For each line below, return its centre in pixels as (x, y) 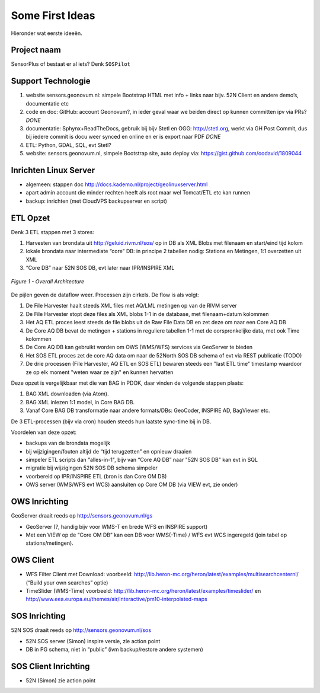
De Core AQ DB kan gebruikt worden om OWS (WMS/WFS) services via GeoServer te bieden (139, 347)
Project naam (36, 50)
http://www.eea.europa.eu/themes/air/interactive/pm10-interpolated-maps (116, 599)
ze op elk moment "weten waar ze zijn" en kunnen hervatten (100, 372)
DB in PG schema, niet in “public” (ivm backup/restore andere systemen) (115, 650)
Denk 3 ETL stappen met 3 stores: (52, 232)
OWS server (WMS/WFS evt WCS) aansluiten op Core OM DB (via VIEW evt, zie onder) (132, 485)
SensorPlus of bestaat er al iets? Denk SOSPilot (71, 64)
